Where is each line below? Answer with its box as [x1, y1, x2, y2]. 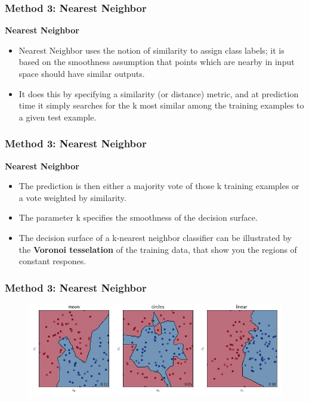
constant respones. [18, 255, 86, 267]
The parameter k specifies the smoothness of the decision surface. [18, 211, 258, 224]
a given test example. [18, 110, 97, 123]
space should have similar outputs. [18, 67, 145, 79]
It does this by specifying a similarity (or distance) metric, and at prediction [18, 87, 299, 100]
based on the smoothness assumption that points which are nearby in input [18, 55, 295, 68]
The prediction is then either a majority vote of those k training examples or [18, 180, 299, 192]
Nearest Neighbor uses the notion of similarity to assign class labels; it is [18, 44, 285, 56]
